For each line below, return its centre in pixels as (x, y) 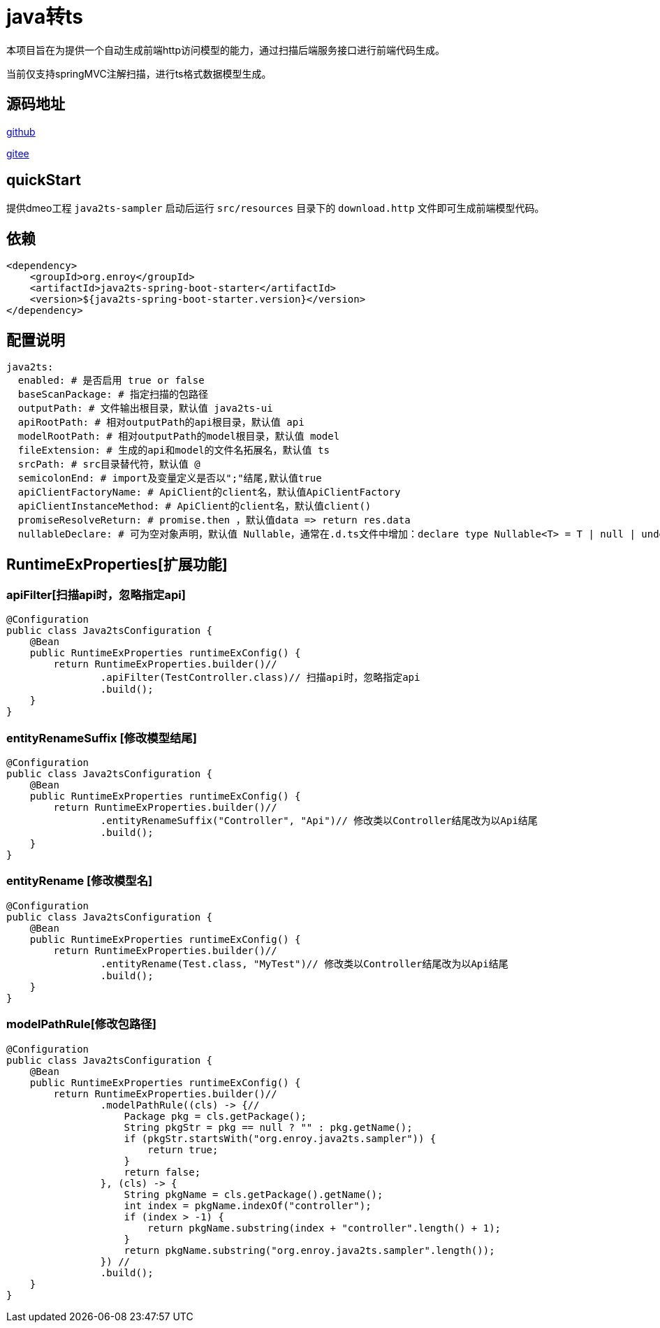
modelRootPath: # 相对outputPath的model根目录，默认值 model (179, 436)
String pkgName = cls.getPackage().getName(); (254, 1194)
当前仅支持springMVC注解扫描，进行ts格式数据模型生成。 (139, 73)
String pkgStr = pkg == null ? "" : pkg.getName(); (268, 1127)
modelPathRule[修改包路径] (81, 1024)
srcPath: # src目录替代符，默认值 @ (109, 464)
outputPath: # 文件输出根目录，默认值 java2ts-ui (145, 409)
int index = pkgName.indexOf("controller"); (248, 1205)
